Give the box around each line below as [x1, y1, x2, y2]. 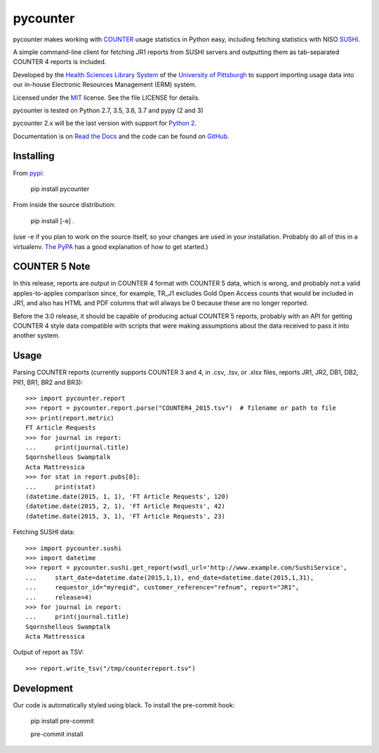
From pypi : [13, 168, 44, 177]
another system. [13, 331, 60, 340]
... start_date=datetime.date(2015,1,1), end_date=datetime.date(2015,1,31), [25, 573, 314, 582]
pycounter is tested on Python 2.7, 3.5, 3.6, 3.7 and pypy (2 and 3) [13, 106, 204, 114]
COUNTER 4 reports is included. [13, 58, 107, 66]
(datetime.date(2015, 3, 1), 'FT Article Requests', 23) [25, 512, 226, 520]
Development [13, 682, 74, 694]
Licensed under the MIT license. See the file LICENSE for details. [13, 93, 200, 102]
